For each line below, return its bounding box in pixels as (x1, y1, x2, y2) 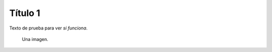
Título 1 (9, 7, 40, 18)
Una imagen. (22, 36, 49, 42)
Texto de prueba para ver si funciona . (9, 25, 88, 31)
